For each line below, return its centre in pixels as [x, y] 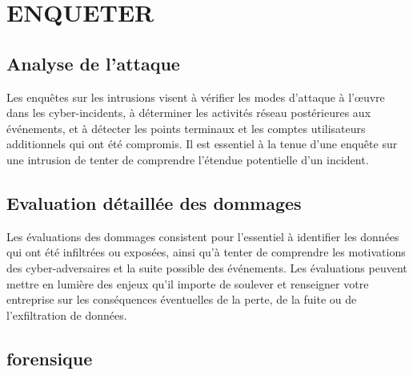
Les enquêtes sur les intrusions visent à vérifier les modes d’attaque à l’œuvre [196, 97]
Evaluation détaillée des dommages [154, 202]
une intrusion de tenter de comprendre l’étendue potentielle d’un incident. [188, 159]
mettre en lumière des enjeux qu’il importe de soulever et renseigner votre [188, 283]
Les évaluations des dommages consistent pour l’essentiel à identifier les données [203, 236]
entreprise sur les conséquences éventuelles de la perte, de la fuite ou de [182, 299]
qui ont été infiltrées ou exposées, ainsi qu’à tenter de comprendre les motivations [206, 252]
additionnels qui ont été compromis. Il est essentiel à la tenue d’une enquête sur [202, 144]
